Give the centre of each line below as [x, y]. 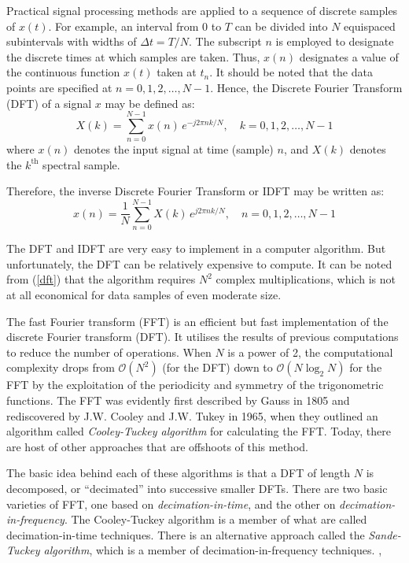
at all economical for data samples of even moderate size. [144, 294]
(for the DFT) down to [217, 367]
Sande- [385, 534]
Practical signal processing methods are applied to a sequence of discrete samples [202, 10]
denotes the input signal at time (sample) [174, 149]
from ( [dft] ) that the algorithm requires [101, 279]
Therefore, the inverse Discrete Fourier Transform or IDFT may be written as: [195, 191]
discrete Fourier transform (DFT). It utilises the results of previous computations [203, 337]
